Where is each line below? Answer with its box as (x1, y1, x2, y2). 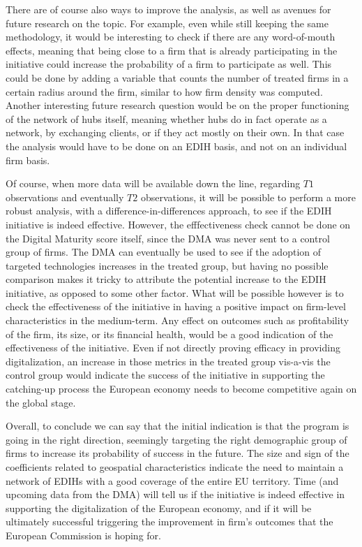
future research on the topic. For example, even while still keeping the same (6, 15, 329, 30)
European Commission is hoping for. (6, 527, 161, 542)
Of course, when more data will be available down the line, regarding (6, 176, 301, 191)
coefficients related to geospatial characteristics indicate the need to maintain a (6, 460, 344, 474)
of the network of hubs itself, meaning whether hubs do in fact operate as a (6, 111, 327, 126)
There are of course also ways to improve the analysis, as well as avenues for (6, 2, 331, 16)
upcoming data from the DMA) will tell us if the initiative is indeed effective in (6, 487, 345, 502)
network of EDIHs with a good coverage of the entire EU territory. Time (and (6, 473, 339, 488)
